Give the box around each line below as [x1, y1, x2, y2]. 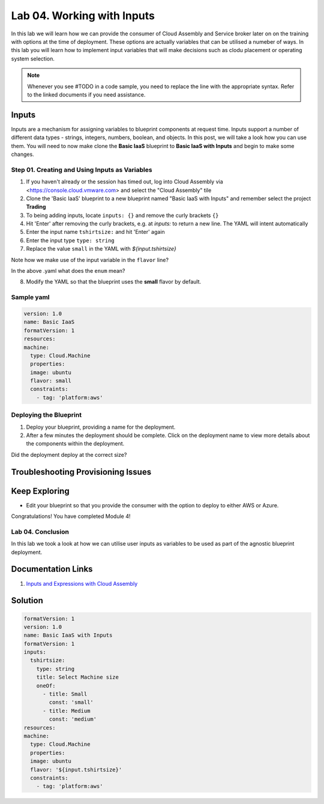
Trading [26, 203, 46, 210]
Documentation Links [11, 564, 93, 574]
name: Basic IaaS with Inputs [23, 632, 113, 639]
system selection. [11, 55, 55, 62]
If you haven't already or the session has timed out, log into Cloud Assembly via [26, 178, 223, 185]
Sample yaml [11, 293, 50, 302]
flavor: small [30, 378, 72, 384]
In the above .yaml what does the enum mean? [11, 267, 125, 275]
